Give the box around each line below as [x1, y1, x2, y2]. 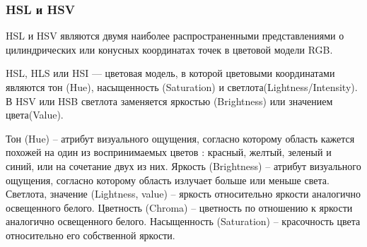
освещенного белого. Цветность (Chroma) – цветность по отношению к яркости [6, 200, 353, 215]
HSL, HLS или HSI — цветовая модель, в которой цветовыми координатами [6, 66, 335, 80]
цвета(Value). [6, 107, 64, 122]
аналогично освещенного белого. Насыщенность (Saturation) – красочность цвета [6, 214, 361, 229]
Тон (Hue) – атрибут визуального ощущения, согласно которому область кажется [6, 131, 355, 145]
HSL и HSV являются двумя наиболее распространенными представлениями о [6, 28, 344, 43]
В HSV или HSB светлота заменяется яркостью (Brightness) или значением [6, 93, 333, 108]
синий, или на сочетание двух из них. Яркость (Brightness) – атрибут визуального [6, 158, 361, 173]
